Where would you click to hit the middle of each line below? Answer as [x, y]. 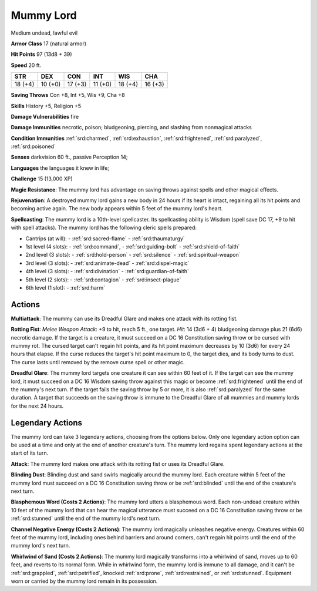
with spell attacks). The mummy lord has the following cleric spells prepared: [104, 228]
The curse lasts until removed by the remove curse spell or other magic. [98, 362]
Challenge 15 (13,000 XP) [42, 179]
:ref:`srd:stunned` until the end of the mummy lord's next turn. [86, 518]
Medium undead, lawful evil [44, 33]
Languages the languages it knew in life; [60, 168]
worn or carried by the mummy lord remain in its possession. [84, 581]
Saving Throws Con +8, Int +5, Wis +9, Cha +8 [68, 95]
